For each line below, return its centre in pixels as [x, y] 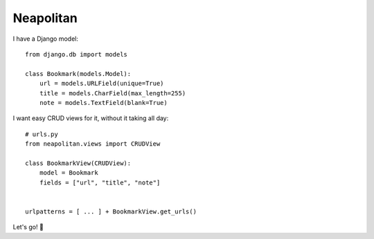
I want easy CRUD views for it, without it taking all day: [91, 118]
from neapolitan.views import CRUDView [93, 144]
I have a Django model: [46, 39]
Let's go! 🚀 [28, 227]
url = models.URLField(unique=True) [101, 84]
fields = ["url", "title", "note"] [100, 182]
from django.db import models [77, 54]
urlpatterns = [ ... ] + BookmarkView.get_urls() [111, 211]
